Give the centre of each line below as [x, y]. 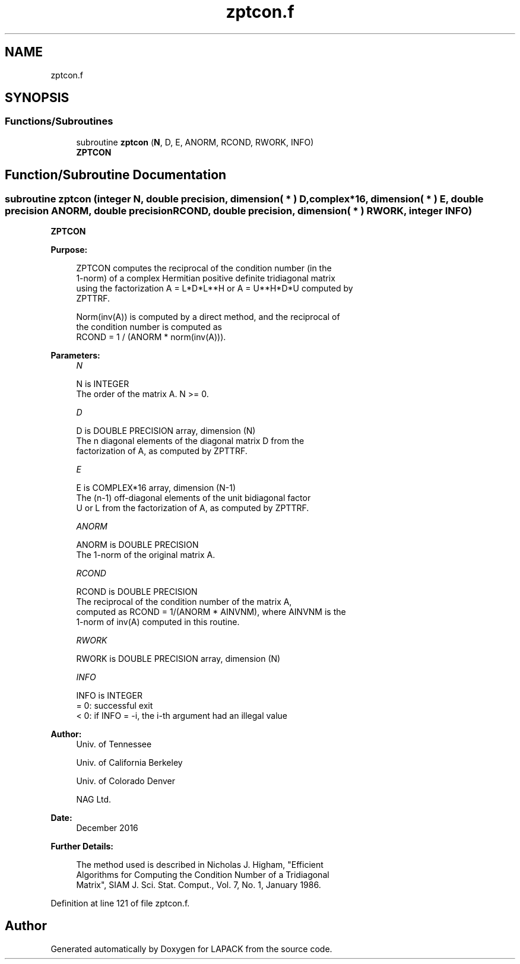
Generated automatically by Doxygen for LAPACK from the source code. [191, 949]
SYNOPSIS [37, 98]
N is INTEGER [103, 384]
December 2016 [107, 828]
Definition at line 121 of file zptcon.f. [120, 903]
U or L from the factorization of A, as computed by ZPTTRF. [193, 508]
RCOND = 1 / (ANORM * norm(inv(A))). [151, 337]
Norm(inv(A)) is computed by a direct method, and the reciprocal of [208, 317]
